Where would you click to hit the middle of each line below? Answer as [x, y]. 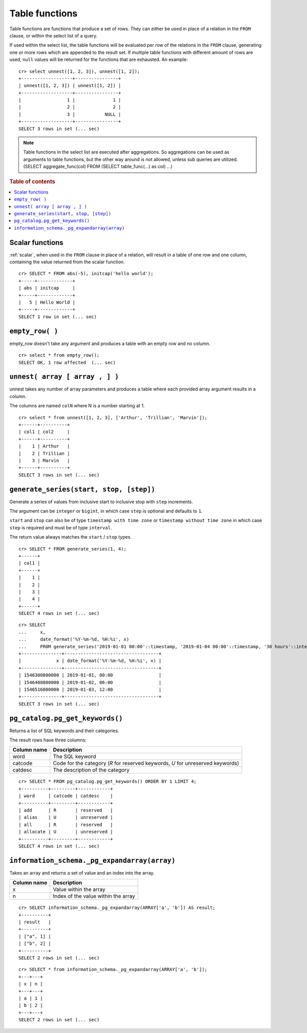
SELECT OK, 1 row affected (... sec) [67, 362]
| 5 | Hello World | [47, 303]
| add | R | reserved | [66, 810]
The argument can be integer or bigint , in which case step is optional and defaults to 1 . [106, 511]
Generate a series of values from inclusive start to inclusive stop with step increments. [101, 502]
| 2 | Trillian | [44, 453]
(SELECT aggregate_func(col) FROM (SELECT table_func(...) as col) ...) [98, 167]
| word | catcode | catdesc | [66, 796]
